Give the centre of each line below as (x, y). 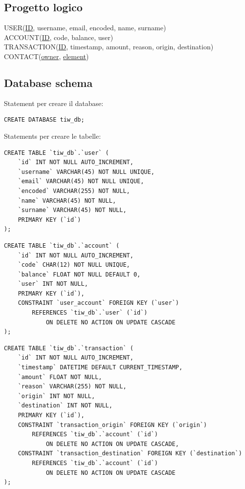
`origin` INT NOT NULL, (56, 396)
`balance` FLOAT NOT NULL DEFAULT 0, (79, 274)
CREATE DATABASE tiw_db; (44, 120)
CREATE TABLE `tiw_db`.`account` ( (62, 245)
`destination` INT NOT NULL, (65, 406)
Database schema (48, 82)
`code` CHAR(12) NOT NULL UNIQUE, (74, 265)
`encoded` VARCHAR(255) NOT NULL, (74, 191)
